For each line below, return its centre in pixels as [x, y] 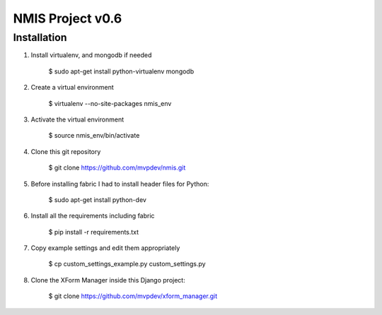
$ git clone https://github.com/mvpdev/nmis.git [117, 168]
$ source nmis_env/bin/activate [94, 136]
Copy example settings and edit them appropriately [105, 248]
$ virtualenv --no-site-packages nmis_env [110, 103]
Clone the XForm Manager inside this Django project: [108, 280]
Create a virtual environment [73, 88]
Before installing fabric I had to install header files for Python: [120, 184]
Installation [40, 37]
